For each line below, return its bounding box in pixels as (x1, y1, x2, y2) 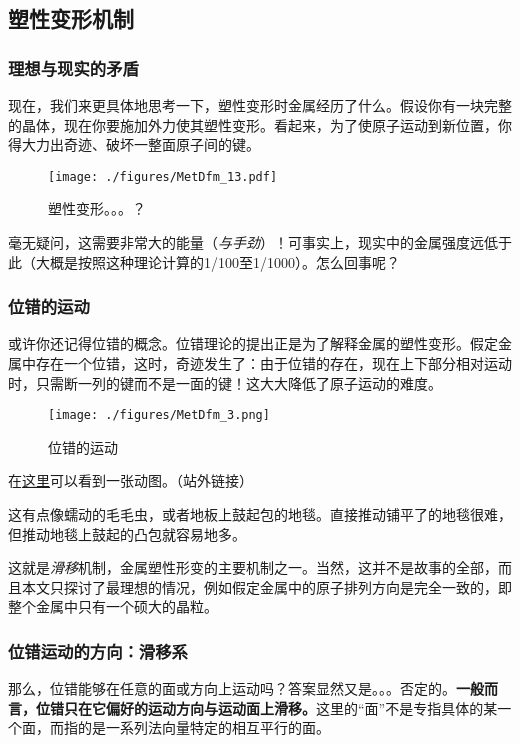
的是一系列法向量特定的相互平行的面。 (77, 717, 330, 738)
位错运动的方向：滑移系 (8, 638, 188, 663)
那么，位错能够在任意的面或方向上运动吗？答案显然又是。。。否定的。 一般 (8, 678, 484, 699)
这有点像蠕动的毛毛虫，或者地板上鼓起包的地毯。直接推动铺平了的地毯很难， (8, 504, 512, 525)
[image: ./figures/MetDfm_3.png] (48, 408, 270, 423)
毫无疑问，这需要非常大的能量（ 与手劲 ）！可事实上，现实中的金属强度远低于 (8, 232, 512, 253)
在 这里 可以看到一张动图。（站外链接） (8, 470, 253, 491)
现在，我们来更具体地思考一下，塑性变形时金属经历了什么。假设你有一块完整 (8, 95, 512, 115)
